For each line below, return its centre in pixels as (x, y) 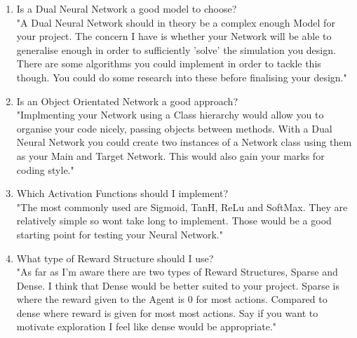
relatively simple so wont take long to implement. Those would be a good (174, 221)
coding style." (45, 169)
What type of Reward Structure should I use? (115, 258)
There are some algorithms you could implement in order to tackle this (169, 63)
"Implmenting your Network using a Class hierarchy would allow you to (170, 115)
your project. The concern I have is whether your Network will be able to (174, 36)
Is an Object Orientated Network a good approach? (127, 101)
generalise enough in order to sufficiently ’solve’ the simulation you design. (176, 49)
